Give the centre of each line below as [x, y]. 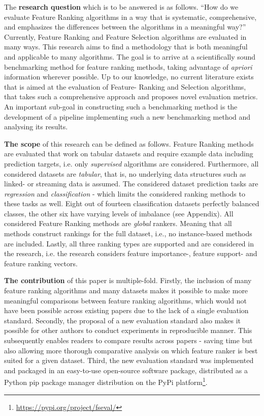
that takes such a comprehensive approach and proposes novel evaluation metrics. [131, 96]
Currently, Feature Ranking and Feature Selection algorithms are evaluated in [125, 36]
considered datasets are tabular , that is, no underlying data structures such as [125, 173]
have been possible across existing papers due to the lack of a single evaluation [126, 310]
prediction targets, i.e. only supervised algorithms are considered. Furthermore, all [131, 163]
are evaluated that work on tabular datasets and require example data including [129, 154]
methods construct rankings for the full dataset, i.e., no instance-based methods [128, 233]
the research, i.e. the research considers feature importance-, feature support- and [131, 253]
